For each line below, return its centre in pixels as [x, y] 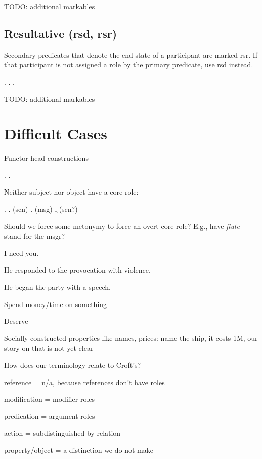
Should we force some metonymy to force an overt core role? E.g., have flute [122, 226]
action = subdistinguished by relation [62, 433]
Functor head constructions [46, 158]
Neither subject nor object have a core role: [71, 192]
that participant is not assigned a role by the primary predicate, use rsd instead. [129, 65]
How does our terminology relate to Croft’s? [73, 365]
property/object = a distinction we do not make [79, 450]
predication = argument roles [50, 416]
